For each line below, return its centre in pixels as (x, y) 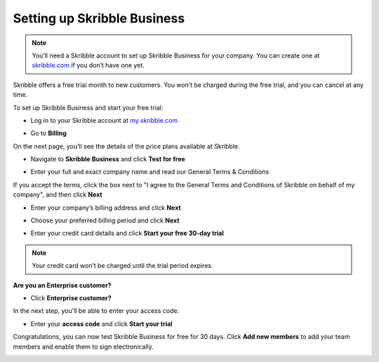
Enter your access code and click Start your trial (101, 323)
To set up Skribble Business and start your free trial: (88, 107)
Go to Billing (48, 133)
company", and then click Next (58, 195)
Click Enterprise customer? (71, 297)
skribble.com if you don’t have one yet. (88, 65)
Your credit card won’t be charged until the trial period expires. (122, 266)
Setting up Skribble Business (99, 18)
